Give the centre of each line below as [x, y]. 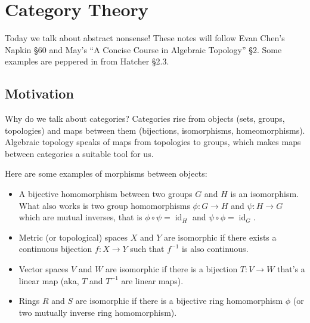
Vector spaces [44, 269]
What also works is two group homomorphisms [104, 205]
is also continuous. [215, 249]
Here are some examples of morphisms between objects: [106, 173]
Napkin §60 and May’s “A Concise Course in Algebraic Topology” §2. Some [143, 49]
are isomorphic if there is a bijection [172, 269]
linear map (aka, [49, 280]
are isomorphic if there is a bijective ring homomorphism [179, 301]
